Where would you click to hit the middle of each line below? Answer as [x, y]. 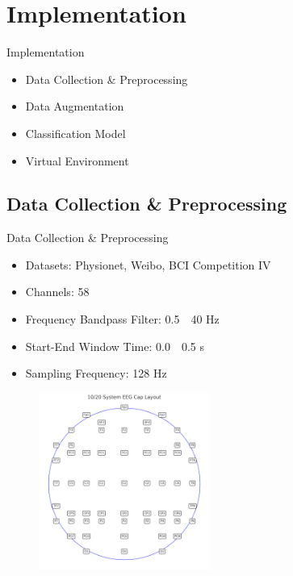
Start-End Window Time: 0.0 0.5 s [115, 346]
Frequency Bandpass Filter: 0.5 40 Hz [122, 319]
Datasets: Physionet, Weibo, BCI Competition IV [148, 264]
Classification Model [75, 133]
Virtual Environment [77, 160]
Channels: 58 [57, 292]
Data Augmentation [75, 106]
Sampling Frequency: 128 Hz [96, 373]
